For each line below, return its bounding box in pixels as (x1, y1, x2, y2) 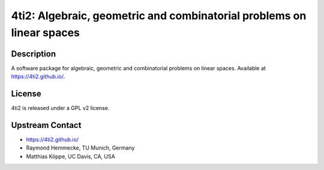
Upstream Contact (11, 120, 82, 130)
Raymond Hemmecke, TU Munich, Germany (26, 144, 135, 151)
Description (11, 49, 56, 59)
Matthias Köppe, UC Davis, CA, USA (26, 153, 115, 160)
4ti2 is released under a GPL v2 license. (11, 105, 110, 112)
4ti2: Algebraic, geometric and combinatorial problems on (11, 9, 307, 22)
